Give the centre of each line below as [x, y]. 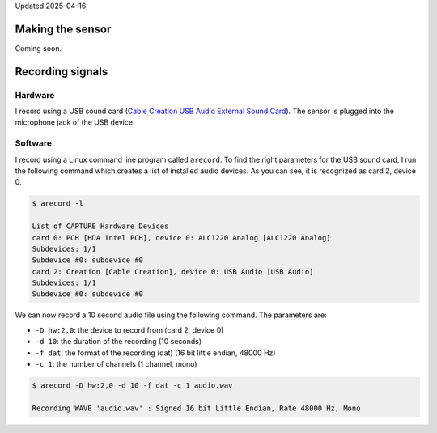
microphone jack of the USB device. [75, 122]
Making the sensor [63, 29]
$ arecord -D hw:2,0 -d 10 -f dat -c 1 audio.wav [132, 386]
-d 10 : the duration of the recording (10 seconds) [119, 342]
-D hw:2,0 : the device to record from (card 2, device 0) [129, 330]
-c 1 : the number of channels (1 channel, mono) [116, 364]
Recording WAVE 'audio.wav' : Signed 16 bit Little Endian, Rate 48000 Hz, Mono [196, 408]
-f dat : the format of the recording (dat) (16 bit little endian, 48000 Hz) [155, 353]
